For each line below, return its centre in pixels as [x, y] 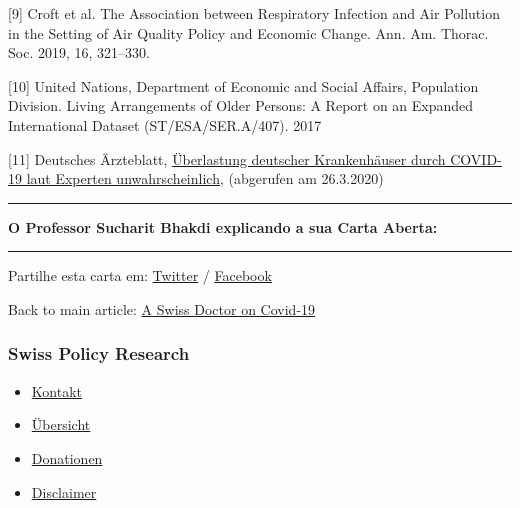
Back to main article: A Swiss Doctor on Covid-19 [162, 308]
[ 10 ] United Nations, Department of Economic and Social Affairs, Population [243, 85]
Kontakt [56, 390]
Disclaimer [64, 491]
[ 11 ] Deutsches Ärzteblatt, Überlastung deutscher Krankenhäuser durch [227, 158]
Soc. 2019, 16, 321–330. [79, 52]
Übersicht [61, 424]
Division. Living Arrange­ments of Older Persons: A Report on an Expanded [241, 105]
